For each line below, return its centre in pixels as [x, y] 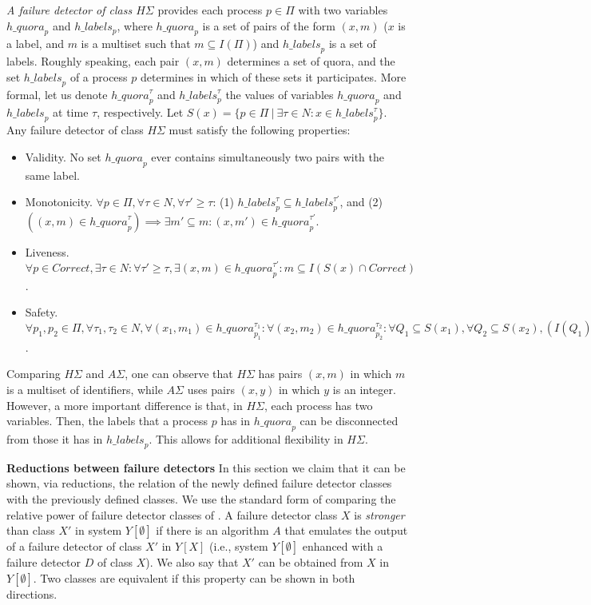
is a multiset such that [136, 44]
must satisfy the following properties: [260, 130]
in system [99, 530]
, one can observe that [179, 374]
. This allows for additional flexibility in [246, 438]
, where [135, 25]
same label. [52, 175]
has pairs [280, 374]
